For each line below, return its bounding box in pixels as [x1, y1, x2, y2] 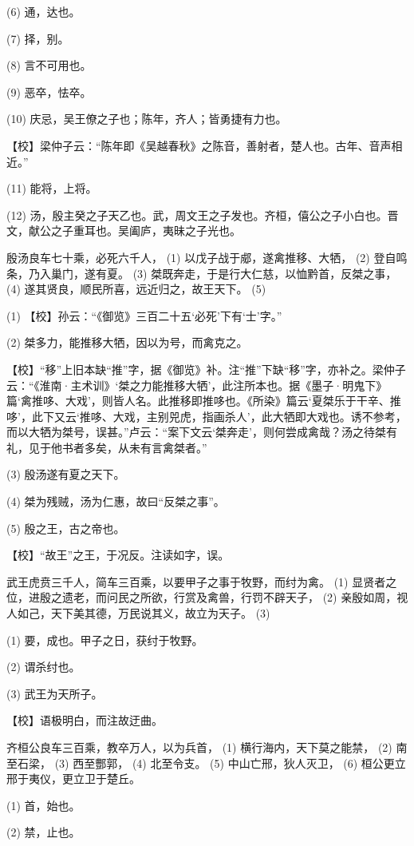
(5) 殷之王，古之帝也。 [6, 519, 125, 536]
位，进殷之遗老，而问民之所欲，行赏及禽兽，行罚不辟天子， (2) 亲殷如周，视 [6, 589, 408, 606]
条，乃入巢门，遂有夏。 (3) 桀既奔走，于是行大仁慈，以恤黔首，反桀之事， [6, 264, 397, 281]
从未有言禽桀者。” [117, 439, 207, 455]
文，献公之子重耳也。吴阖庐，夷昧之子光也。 [6, 222, 241, 239]
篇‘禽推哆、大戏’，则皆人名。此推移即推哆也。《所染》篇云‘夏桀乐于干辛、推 [6, 392, 401, 409]
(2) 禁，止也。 [6, 824, 81, 840]
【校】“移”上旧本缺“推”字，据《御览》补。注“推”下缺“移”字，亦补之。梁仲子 [6, 360, 406, 377]
